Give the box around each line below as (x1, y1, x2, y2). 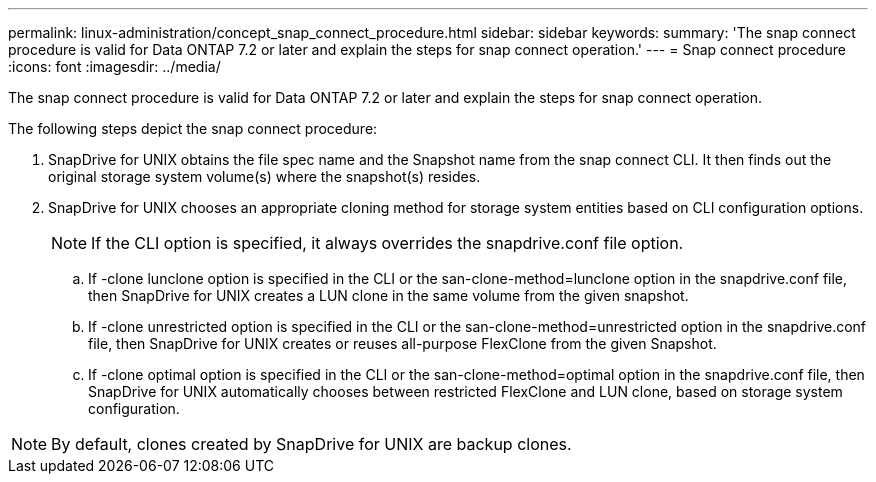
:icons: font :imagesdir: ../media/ (8, 58, 221, 75)
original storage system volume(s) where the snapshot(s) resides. (48, 168, 481, 185)
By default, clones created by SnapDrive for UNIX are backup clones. (51, 434, 572, 454)
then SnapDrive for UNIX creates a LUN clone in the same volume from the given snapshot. (88, 287, 689, 304)
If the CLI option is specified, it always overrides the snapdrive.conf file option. (91, 233, 684, 253)
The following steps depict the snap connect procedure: (8, 120, 378, 137)
